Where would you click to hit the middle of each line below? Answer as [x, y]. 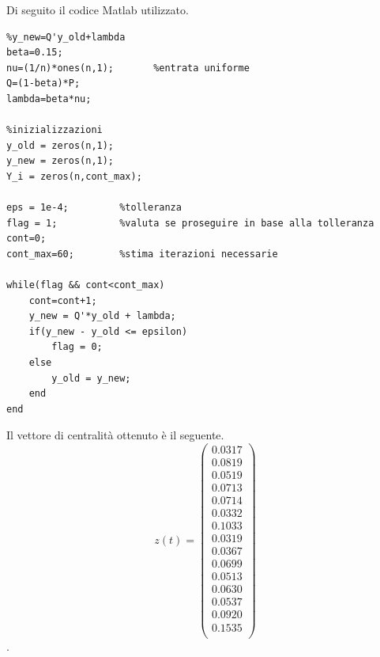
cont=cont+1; [63, 300]
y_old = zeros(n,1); [60, 145]
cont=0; [26, 239]
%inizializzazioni [55, 130]
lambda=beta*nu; [49, 99]
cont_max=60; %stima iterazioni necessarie [142, 254]
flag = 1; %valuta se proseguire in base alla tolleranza [190, 223]
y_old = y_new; [91, 378]
